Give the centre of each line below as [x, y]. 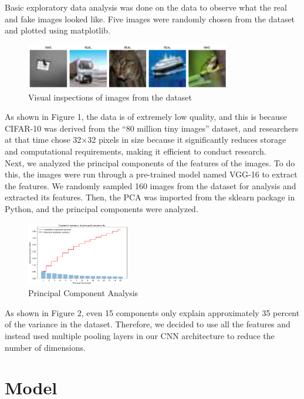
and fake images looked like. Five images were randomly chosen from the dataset [150, 19]
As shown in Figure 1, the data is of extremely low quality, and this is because [146, 117]
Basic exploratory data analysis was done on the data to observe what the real [146, 7]
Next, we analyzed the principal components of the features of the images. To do [150, 162]
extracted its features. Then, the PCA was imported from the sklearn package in [150, 197]
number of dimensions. [45, 347]
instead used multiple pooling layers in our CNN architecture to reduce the [140, 336]
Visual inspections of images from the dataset [110, 97]
